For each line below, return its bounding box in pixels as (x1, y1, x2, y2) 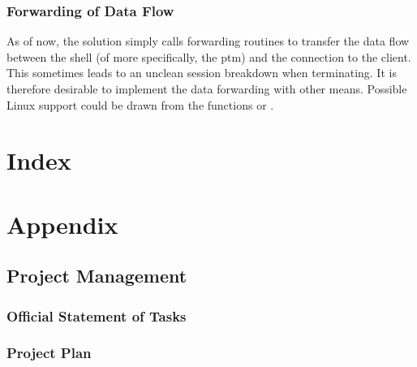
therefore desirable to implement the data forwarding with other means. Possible (6, 80, 407, 97)
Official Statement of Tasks (6, 305, 187, 326)
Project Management (6, 263, 187, 288)
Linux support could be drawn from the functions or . (6, 96, 274, 113)
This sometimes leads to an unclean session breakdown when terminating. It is (6, 64, 397, 81)
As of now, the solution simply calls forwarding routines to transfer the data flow (6, 32, 410, 50)
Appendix (6, 207, 118, 240)
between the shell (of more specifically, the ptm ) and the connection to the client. (6, 48, 411, 65)
